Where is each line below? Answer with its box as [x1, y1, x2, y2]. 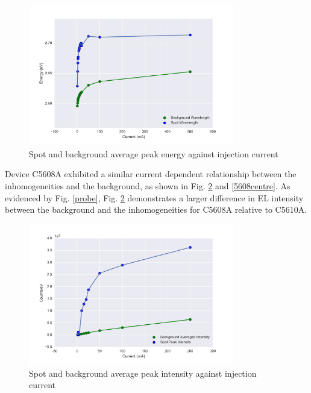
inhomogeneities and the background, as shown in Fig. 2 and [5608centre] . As [5, 179, 291, 192]
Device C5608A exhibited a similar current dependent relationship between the [5, 168, 297, 180]
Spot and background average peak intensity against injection [29, 366, 257, 379]
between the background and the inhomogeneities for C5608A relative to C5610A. [5, 203, 307, 216]
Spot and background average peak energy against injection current [29, 147, 278, 160]
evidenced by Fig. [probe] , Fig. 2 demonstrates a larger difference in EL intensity [5, 191, 304, 204]
